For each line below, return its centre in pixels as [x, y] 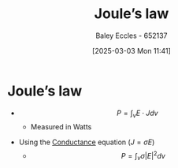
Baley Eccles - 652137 [132, 35]
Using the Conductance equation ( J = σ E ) [87, 142]
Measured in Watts [61, 127]
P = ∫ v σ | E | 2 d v [143, 156]
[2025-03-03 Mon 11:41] [132, 50]
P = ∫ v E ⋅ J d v [137, 114]
